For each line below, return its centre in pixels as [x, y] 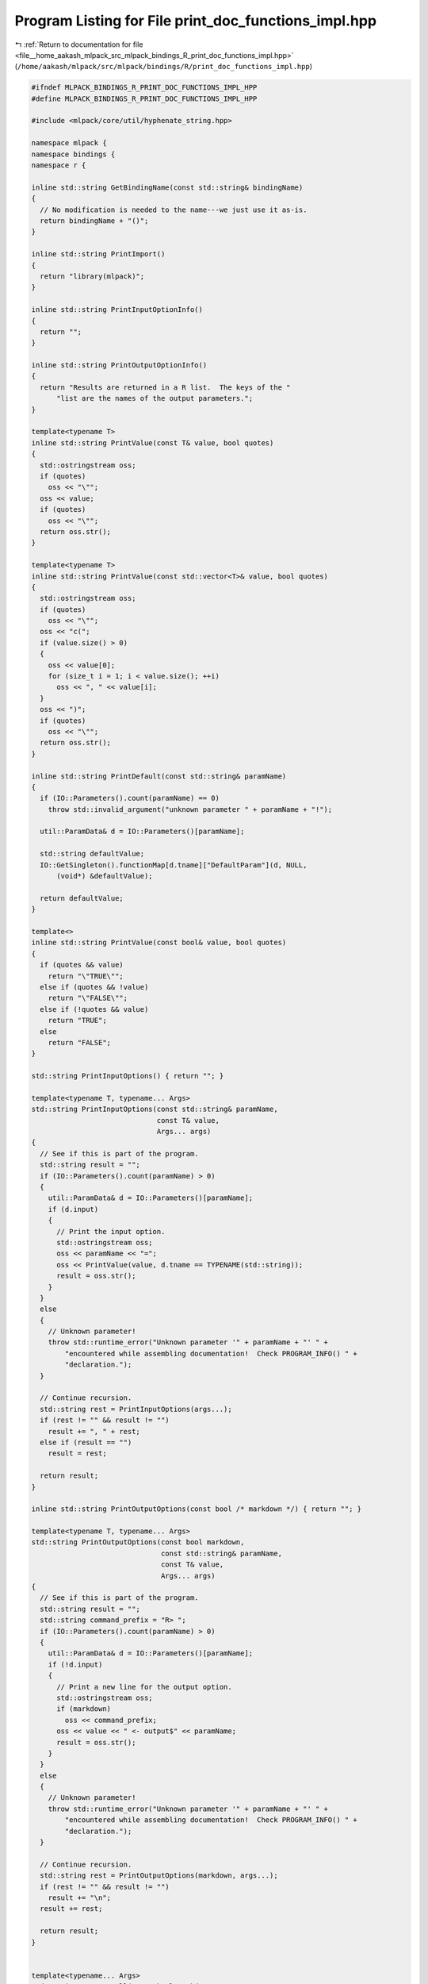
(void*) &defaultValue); [105, 876]
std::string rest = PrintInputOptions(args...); [136, 1409]
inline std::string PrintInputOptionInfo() [117, 310]
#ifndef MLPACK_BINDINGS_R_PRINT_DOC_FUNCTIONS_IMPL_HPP [144, 88]
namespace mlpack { [69, 143]
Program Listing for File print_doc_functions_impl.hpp [195, 21]
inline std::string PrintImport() [98, 254]
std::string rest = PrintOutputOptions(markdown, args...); [159, 1876]
